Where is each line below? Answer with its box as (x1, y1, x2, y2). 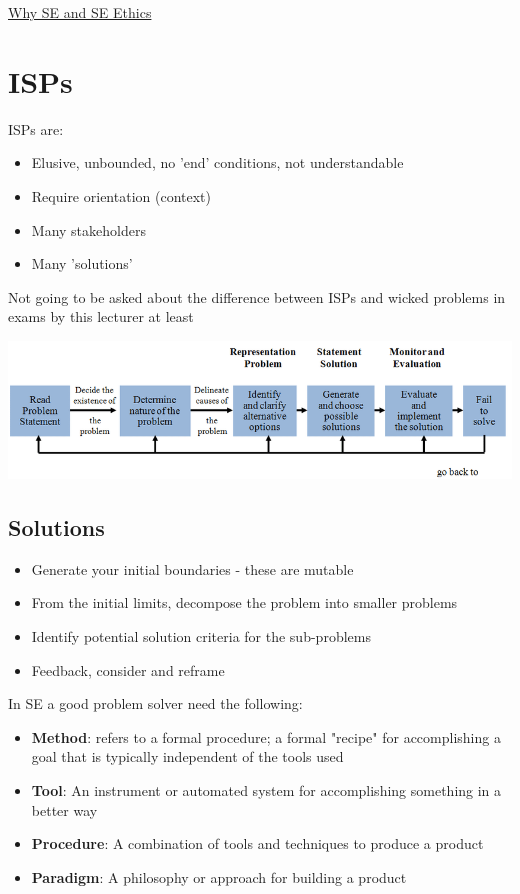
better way (31, 799, 98, 820)
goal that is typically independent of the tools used (31, 746, 344, 767)
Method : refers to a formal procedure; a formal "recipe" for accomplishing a (31, 726, 501, 747)
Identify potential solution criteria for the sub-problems (31, 626, 371, 646)
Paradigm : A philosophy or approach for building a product (31, 866, 407, 887)
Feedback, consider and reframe (31, 659, 225, 680)
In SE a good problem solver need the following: (8, 693, 303, 714)
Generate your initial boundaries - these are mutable (31, 558, 354, 579)
